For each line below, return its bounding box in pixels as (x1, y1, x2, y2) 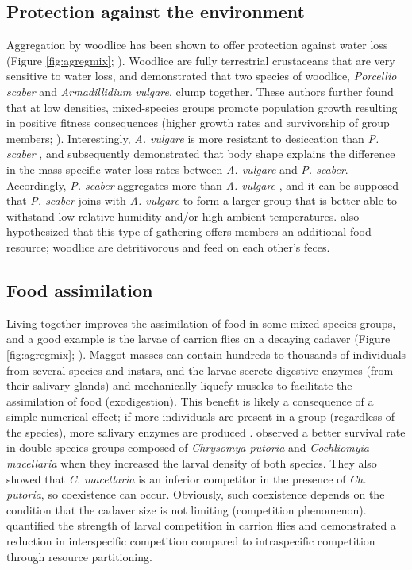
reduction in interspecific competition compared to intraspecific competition (6, 533, 375, 549)
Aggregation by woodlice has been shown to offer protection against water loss (6, 37, 388, 53)
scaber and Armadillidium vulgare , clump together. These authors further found (6, 83, 394, 99)
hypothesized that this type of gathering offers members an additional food (6, 223, 372, 240)
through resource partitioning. (6, 548, 152, 564)
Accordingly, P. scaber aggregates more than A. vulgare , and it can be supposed (6, 176, 399, 193)
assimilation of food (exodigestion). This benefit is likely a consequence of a (6, 392, 374, 409)
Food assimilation (6, 277, 153, 302)
